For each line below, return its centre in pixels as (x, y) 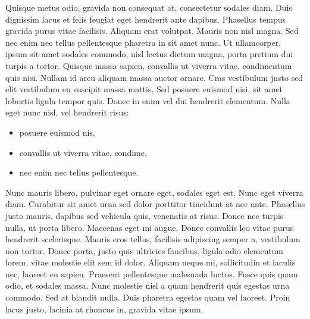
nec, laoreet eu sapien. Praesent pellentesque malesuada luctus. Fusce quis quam (152, 273)
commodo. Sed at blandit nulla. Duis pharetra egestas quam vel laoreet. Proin (148, 297)
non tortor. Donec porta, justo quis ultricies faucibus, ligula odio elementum (144, 250)
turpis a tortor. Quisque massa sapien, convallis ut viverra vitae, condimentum (149, 65)
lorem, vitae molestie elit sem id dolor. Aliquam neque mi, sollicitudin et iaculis (151, 262)
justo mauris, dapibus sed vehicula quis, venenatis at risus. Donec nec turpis (145, 215)
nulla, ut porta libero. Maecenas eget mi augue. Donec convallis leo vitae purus (150, 227)
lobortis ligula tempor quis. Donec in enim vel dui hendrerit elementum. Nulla (148, 100)
